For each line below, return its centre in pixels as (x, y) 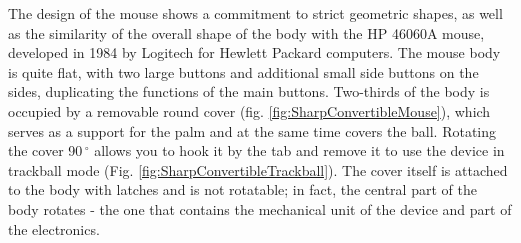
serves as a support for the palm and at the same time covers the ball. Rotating (252, 130)
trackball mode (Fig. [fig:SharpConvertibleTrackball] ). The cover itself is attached (258, 169)
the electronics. (54, 228)
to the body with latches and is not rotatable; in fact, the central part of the (242, 189)
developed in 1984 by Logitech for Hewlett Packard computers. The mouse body (254, 52)
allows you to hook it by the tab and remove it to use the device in (299, 150)
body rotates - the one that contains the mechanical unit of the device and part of (260, 208)
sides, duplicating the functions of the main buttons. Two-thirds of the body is (249, 91)
